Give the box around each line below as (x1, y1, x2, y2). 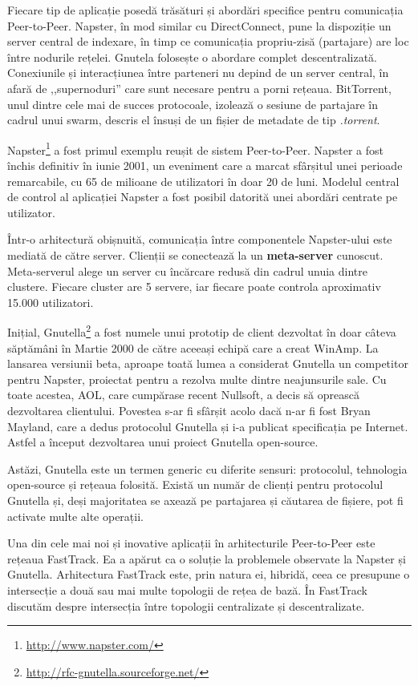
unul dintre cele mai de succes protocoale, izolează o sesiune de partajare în (7, 95, 379, 112)
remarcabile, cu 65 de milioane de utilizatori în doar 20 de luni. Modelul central (7, 172, 400, 189)
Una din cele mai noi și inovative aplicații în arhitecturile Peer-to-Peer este (7, 535, 375, 551)
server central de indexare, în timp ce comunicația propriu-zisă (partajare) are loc (7, 33, 409, 50)
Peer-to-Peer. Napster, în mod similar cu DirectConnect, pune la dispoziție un (7, 17, 392, 34)
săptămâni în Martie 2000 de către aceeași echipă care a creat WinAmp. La (7, 339, 379, 356)
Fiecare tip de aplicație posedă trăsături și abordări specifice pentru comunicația (7, 2, 404, 18)
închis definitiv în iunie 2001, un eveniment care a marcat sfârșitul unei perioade (7, 157, 403, 173)
